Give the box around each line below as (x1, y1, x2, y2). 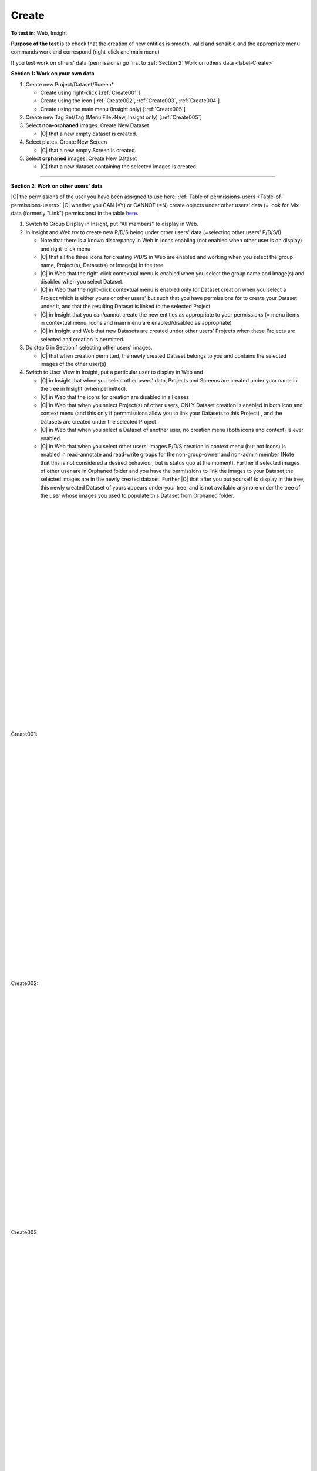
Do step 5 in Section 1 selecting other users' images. (25, 344, 153, 351)
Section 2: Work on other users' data (11, 182, 103, 189)
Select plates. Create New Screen (25, 138, 107, 145)
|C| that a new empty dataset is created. (40, 130, 137, 137)
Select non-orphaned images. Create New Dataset (25, 122, 149, 129)
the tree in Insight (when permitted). (40, 385, 127, 392)
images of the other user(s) (40, 361, 107, 367)
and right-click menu (40, 245, 91, 252)
